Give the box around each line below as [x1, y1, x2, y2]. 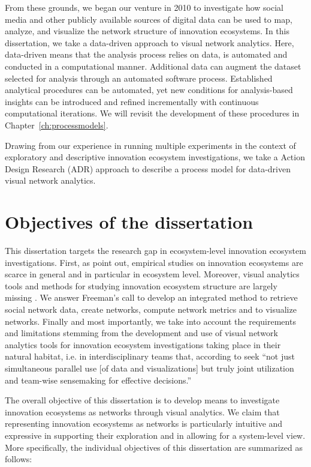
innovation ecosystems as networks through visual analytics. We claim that [5, 405, 280, 418]
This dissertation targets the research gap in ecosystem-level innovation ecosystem [5, 244, 306, 257]
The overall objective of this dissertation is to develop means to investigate [5, 394, 280, 406]
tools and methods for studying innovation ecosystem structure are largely [5, 279, 277, 292]
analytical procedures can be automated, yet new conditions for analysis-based [5, 83, 293, 96]
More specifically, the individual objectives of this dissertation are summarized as [5, 441, 303, 453]
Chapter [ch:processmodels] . [5, 118, 108, 131]
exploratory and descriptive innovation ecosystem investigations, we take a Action [5, 151, 305, 163]
